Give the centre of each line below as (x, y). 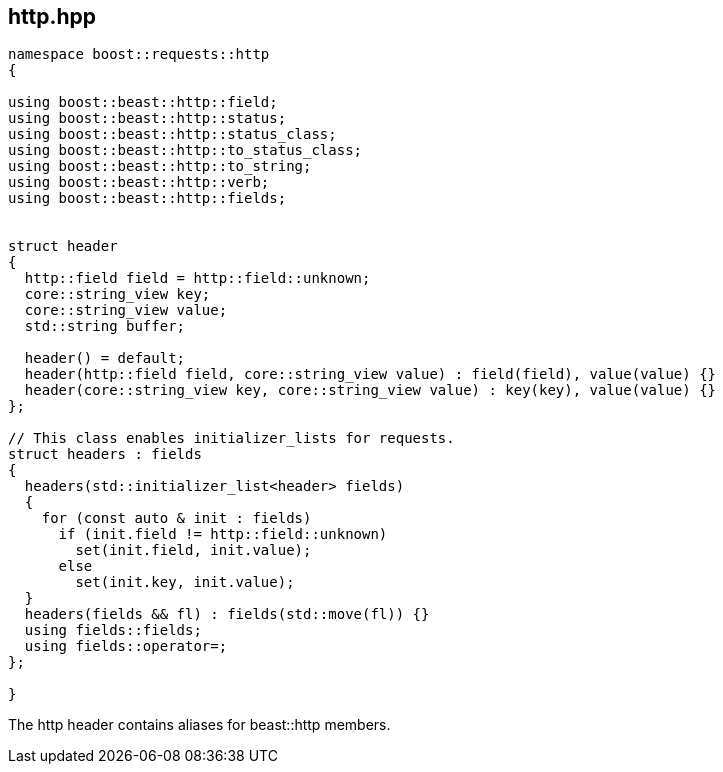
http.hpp (52, 16)
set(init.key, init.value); (185, 582)
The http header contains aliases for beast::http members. (199, 725)
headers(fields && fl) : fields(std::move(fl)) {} (227, 614)
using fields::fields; (113, 630)
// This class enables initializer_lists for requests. (231, 438)
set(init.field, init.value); (193, 550)
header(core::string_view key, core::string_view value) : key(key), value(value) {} (370, 390)
